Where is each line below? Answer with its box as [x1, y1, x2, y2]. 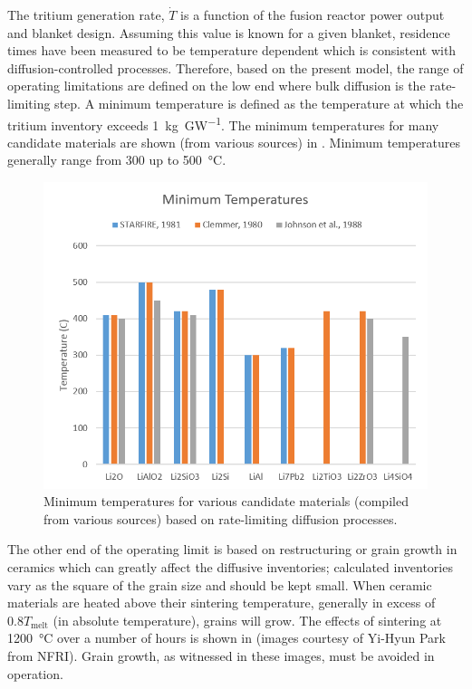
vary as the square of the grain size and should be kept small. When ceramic [7, 575, 432, 594]
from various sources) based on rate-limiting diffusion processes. [43, 509, 398, 528]
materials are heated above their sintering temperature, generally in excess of [7, 593, 436, 612]
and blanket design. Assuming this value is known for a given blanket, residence [7, 23, 450, 42]
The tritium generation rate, [7, 5, 165, 24]
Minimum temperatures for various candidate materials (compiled [43, 492, 409, 511]
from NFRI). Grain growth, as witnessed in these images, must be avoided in [7, 646, 435, 665]
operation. [7, 664, 63, 683]
